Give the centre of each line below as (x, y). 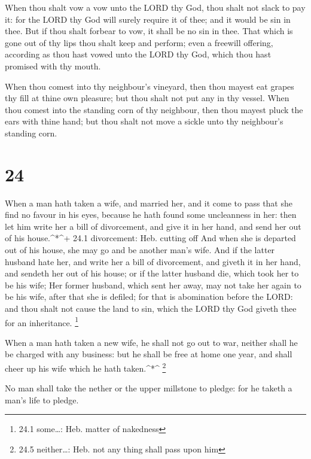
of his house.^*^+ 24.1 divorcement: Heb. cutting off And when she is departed (150, 238)
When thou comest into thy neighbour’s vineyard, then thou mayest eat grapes (150, 86)
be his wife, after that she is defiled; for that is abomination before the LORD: (149, 297)
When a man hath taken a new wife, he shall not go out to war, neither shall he (151, 342)
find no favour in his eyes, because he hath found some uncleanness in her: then (151, 215)
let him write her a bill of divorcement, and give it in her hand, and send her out (153, 226)
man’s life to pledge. (42, 399)
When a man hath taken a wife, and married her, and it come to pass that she (149, 203)
